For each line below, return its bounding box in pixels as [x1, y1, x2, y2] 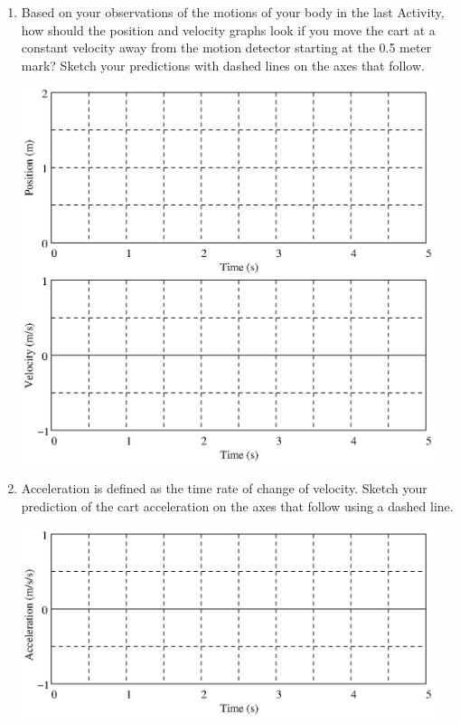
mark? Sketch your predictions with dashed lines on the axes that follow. [21, 55, 425, 74]
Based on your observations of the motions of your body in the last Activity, [21, 3, 445, 21]
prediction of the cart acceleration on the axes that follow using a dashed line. [21, 497, 454, 516]
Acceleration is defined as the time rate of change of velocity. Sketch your [21, 479, 427, 498]
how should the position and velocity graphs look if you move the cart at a [21, 20, 436, 39]
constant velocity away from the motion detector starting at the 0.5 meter [21, 38, 432, 57]
